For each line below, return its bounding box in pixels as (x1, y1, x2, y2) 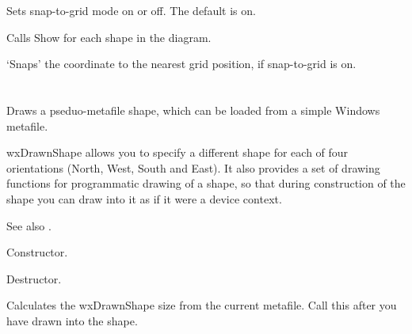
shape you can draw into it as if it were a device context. (6, 190, 282, 207)
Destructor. (6, 270, 62, 287)
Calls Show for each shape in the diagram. (6, 28, 212, 45)
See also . (6, 217, 51, 233)
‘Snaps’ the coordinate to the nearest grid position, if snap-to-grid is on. (6, 55, 357, 72)
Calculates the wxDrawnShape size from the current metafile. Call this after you (6, 297, 397, 313)
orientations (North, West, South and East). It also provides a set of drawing (6, 159, 380, 176)
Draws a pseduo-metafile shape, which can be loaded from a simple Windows (6, 101, 380, 118)
